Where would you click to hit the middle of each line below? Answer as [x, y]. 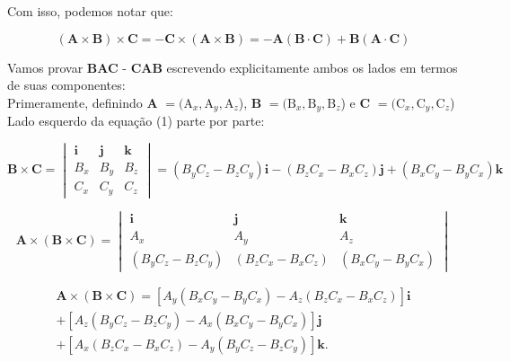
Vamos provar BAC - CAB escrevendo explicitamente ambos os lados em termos [233, 67]
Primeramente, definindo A [83, 102]
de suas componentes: [66, 85]
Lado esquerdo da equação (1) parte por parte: [136, 121]
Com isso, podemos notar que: [90, 11]
